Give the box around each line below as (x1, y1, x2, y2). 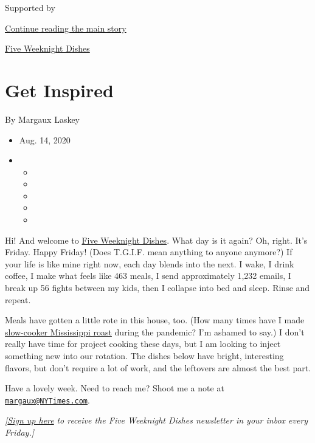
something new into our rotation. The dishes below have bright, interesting (5, 349, 284, 362)
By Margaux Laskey (5, 112, 80, 125)
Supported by (5, 1, 55, 13)
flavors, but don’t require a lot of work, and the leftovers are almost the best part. (5, 361, 311, 374)
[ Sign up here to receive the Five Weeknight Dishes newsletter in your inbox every (5, 414, 308, 427)
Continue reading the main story (5, 21, 126, 34)
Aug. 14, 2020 (19, 133, 71, 146)
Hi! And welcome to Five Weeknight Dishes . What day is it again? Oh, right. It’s (5, 233, 308, 246)
